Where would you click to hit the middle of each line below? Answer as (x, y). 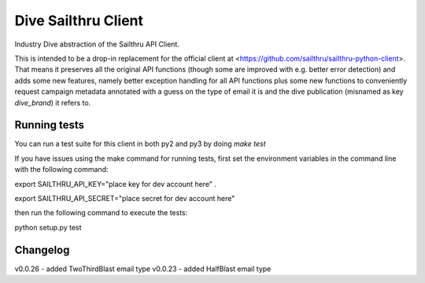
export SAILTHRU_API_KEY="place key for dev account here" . (115, 184)
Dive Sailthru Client (79, 20)
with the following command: (61, 169)
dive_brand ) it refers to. (53, 102)
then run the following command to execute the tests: (101, 213)
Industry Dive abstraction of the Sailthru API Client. (97, 44)
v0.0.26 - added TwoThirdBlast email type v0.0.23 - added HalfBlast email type (143, 269)
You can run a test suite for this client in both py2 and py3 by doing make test (140, 144)
